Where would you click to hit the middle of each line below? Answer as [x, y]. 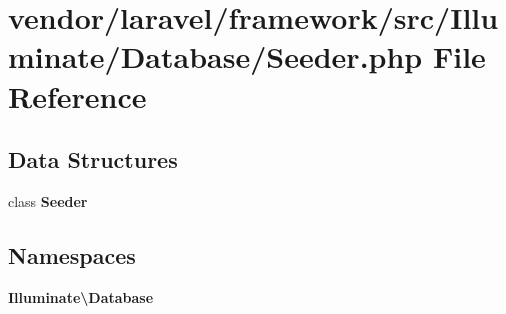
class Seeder [48, 200]
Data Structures [93, 159]
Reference [77, 95]
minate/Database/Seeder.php [215, 56]
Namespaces [72, 254]
